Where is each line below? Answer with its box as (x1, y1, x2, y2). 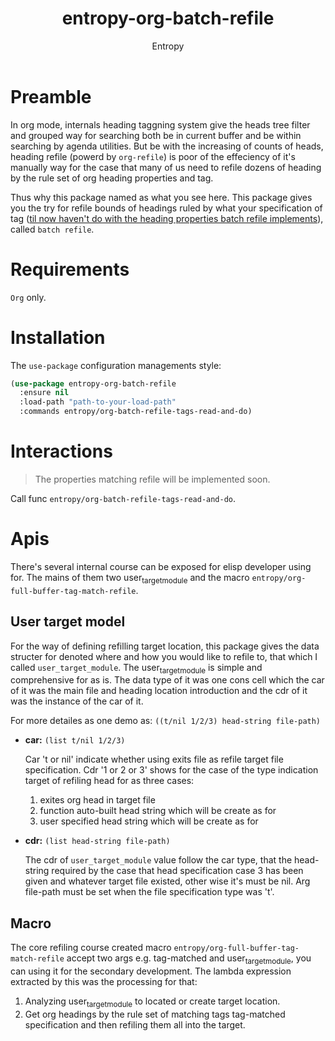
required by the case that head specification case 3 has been (51, 865, 304, 877)
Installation (10, 326, 106, 349)
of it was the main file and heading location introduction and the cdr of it (10, 685, 308, 697)
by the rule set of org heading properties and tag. (10, 172, 214, 184)
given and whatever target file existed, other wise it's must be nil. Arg (24, 875, 311, 887)
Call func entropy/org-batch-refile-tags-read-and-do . (10, 493, 237, 504)
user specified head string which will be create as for (39, 815, 259, 827)
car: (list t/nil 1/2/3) (24, 734, 126, 746)
